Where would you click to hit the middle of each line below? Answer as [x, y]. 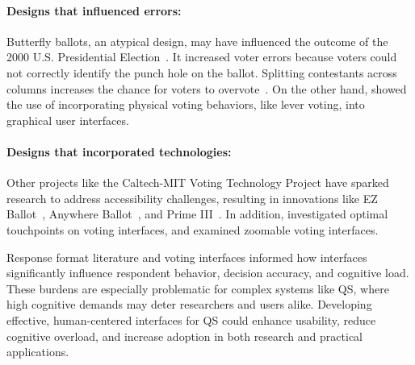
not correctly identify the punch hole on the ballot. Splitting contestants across [202, 72]
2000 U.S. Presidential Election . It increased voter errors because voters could [202, 57]
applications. [38, 352]
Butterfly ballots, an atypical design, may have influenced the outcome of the [197, 41]
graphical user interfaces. [68, 120]
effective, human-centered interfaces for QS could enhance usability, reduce [191, 319]
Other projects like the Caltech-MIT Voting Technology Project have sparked [198, 182]
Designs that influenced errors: [94, 10]
